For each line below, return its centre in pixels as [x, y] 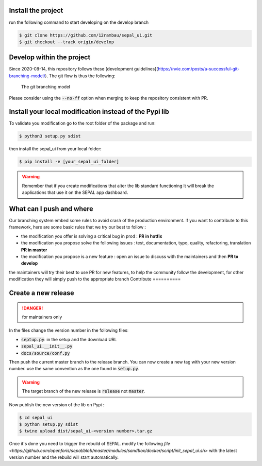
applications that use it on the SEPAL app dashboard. [75, 192]
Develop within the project [50, 58]
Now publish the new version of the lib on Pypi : [57, 405]
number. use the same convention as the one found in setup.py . [74, 369]
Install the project [36, 10]
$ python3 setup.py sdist [50, 136]
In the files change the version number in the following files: [69, 330]
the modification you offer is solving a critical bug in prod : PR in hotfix [92, 236]
